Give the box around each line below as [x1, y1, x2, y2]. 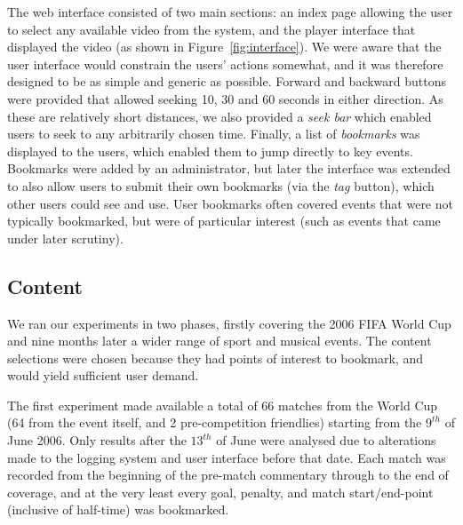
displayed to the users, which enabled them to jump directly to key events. [7, 141, 413, 160]
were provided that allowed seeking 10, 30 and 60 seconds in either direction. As [7, 89, 443, 107]
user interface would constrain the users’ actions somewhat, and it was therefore [7, 54, 443, 73]
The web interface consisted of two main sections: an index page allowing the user [7, 3, 453, 20]
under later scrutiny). [7, 228, 124, 247]
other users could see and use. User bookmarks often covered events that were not [7, 194, 453, 212]
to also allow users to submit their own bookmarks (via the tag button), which [7, 176, 435, 195]
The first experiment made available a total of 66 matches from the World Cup [7, 395, 438, 414]
